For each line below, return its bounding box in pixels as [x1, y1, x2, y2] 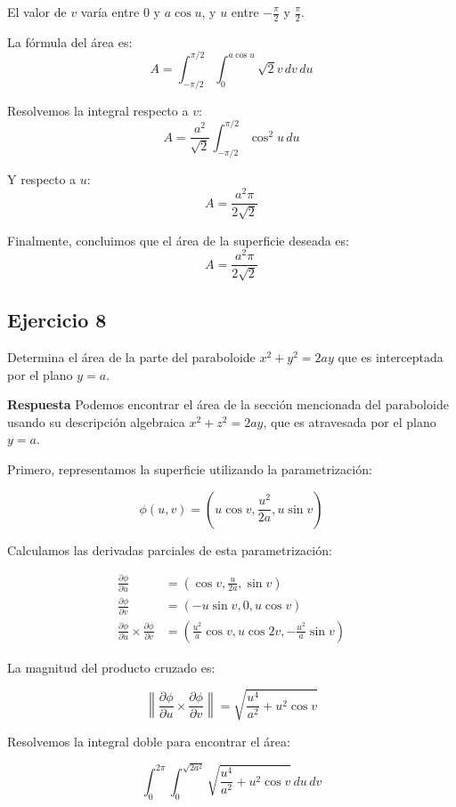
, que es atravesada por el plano [263, 412, 436, 431]
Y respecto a [7, 169, 77, 188]
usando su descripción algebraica [7, 412, 185, 431]
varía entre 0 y [80, 3, 160, 20]
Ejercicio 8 [7, 306, 107, 334]
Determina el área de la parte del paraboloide [7, 348, 256, 367]
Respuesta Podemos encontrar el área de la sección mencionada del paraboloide [7, 395, 449, 414]
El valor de [7, 3, 67, 20]
